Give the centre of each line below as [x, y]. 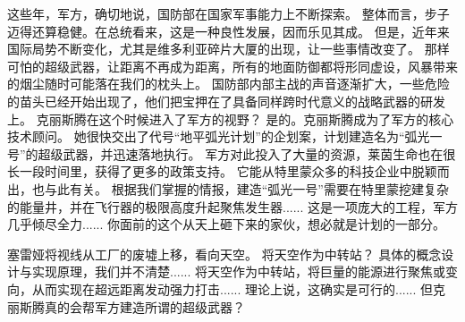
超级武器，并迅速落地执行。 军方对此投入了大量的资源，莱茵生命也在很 [247, 153]
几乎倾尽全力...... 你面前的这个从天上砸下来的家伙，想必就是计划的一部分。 [227, 224]
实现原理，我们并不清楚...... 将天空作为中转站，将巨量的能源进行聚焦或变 [245, 271]
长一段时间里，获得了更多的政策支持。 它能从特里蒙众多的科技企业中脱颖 [222, 171]
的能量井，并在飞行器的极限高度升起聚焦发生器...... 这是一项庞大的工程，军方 [233, 206]
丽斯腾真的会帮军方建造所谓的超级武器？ [126, 306]
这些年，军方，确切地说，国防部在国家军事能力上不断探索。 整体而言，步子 [228, 13]
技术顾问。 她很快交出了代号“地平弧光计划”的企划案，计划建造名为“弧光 [219, 136]
